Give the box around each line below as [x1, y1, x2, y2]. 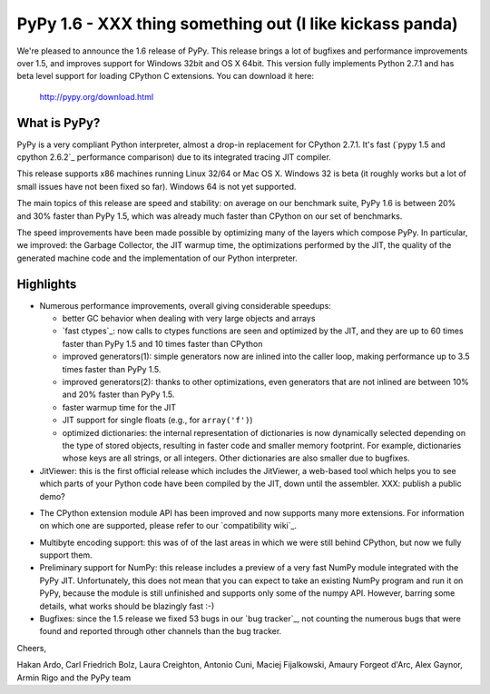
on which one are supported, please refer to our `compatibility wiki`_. [39, 520, 298, 531]
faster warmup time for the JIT [62, 402, 177, 412]
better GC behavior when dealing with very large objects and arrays [62, 313, 316, 324]
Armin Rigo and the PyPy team [16, 672, 132, 683]
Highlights [16, 276, 77, 292]
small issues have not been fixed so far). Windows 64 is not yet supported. [16, 181, 297, 192]
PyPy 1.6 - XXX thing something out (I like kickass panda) [16, 14, 458, 34]
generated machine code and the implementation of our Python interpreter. [16, 253, 299, 263]
